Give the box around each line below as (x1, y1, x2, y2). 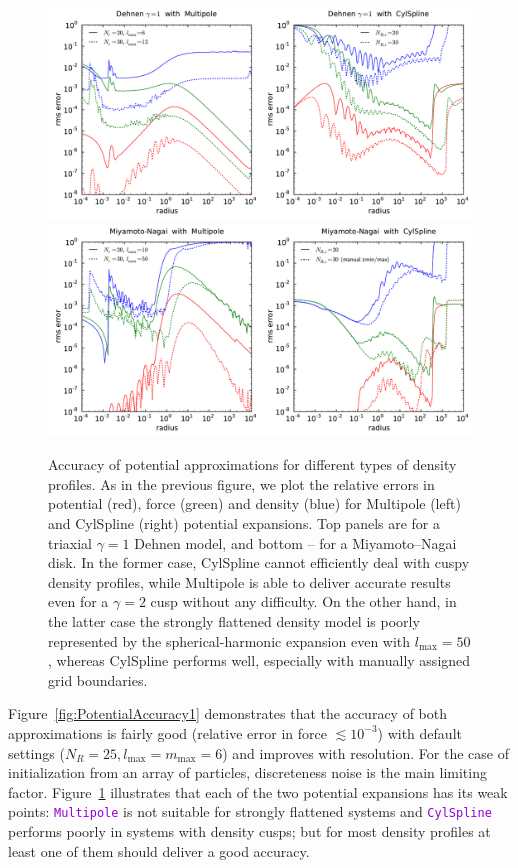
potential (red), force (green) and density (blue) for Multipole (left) (48, 493, 461, 514)
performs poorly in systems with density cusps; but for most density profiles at (8, 820, 491, 841)
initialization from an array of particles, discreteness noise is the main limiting (8, 762, 487, 783)
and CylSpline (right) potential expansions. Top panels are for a (48, 512, 441, 533)
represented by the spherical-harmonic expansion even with (48, 630, 411, 651)
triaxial (48, 532, 93, 553)
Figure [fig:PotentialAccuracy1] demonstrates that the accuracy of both (8, 703, 448, 724)
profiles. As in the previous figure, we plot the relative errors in (48, 473, 435, 494)
